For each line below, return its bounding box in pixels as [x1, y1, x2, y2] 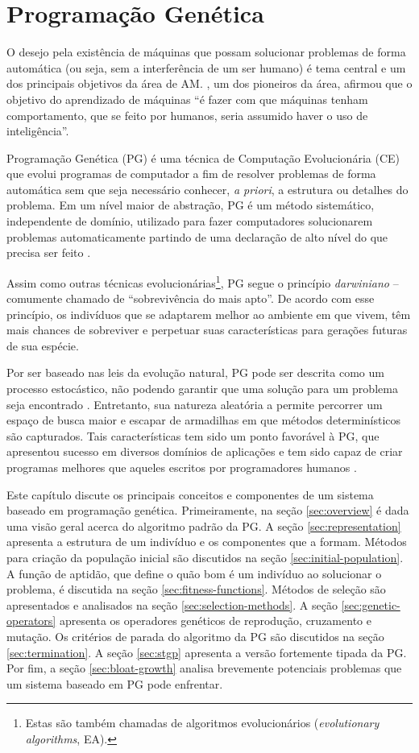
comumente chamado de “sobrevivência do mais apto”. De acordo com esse [6, 290, 375, 307]
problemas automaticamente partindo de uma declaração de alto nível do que [6, 228, 388, 245]
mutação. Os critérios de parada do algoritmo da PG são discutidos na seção [6, 627, 384, 644]
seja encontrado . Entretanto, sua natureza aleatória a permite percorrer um [6, 395, 383, 412]
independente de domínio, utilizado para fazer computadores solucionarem [6, 213, 373, 230]
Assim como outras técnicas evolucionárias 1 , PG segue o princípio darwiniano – [6, 271, 399, 291]
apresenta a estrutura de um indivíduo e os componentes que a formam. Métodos [6, 533, 407, 550]
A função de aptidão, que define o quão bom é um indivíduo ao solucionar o [6, 565, 382, 581]
